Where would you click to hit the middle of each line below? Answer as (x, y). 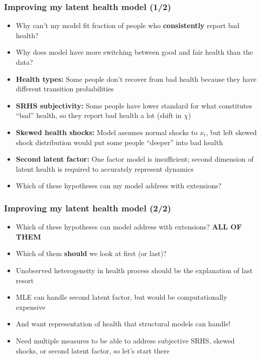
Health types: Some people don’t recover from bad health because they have (136, 79)
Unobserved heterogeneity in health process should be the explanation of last (134, 270)
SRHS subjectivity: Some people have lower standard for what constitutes (134, 105)
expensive (31, 307)
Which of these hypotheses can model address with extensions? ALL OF (129, 227)
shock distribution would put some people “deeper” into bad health (119, 142)
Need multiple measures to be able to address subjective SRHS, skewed (125, 340)
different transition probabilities (65, 89)
